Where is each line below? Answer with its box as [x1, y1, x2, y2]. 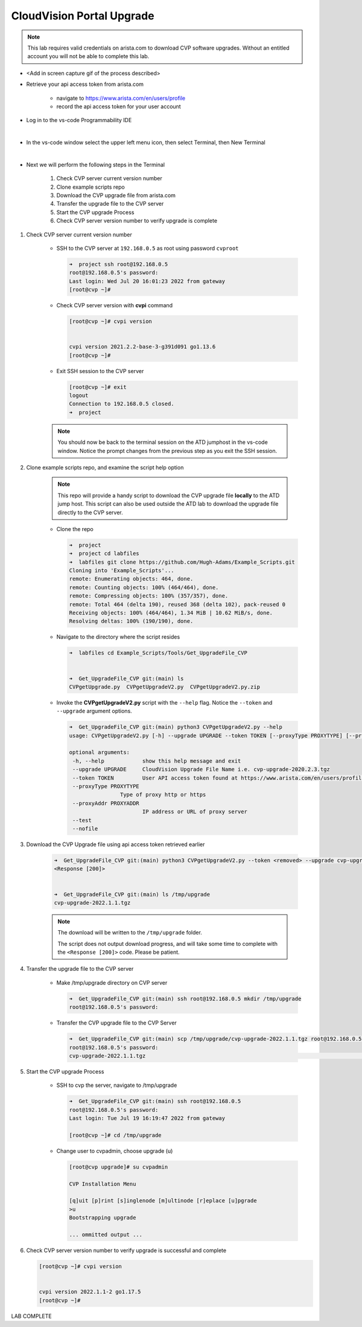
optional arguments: [69, 749, 130, 756]
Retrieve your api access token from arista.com [26, 80, 144, 88]
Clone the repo [56, 525, 94, 532]
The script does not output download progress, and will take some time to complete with [57, 940, 278, 947]
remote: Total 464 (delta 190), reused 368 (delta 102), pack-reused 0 [69, 601, 286, 608]
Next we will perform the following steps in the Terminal [26, 161, 165, 168]
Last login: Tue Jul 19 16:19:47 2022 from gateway [69, 1115, 226, 1122]
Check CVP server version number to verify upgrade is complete [56, 217, 217, 224]
